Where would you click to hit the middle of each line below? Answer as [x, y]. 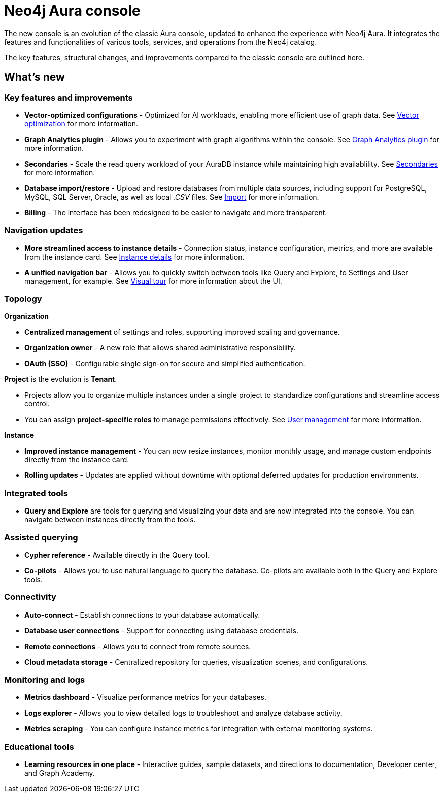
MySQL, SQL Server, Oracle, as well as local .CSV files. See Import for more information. [172, 197]
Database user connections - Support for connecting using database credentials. [162, 630]
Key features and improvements [69, 97]
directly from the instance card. [77, 460]
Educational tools [39, 746]
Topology [23, 299]
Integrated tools [36, 493]
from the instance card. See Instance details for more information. [134, 257]
